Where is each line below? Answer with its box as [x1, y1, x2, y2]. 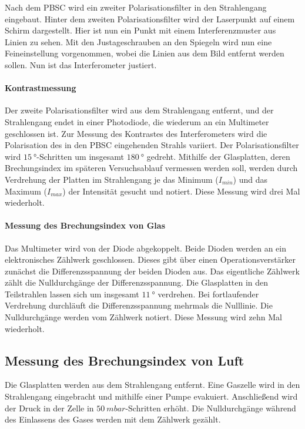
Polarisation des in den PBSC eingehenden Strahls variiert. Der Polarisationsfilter [5, 139, 299, 151]
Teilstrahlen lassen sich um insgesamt [5, 287, 139, 300]
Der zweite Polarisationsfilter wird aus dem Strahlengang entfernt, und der [5, 104, 274, 116]
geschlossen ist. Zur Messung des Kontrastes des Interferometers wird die [5, 127, 267, 139]
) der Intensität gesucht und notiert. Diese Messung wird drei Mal [62, 185, 300, 197]
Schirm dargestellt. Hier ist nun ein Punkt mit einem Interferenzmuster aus [5, 24, 276, 36]
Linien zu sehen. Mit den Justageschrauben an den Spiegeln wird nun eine [5, 35, 272, 48]
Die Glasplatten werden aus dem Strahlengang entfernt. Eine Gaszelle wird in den [5, 378, 300, 391]
